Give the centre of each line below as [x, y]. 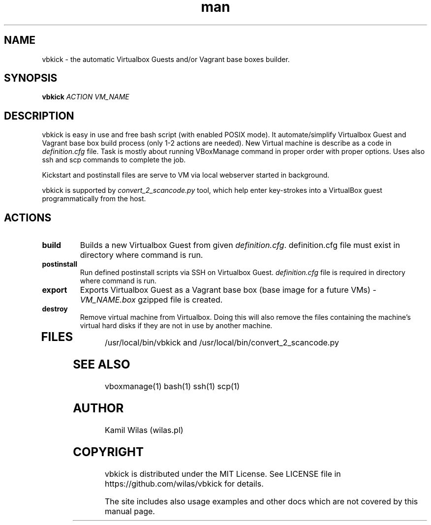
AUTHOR [98, 408]
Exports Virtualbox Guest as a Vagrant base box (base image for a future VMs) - [228, 290]
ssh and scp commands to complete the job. [114, 160]
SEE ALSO [102, 365]
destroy [55, 309]
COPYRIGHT [108, 452]
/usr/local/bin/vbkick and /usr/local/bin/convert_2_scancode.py [222, 343]
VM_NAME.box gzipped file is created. [151, 300]
